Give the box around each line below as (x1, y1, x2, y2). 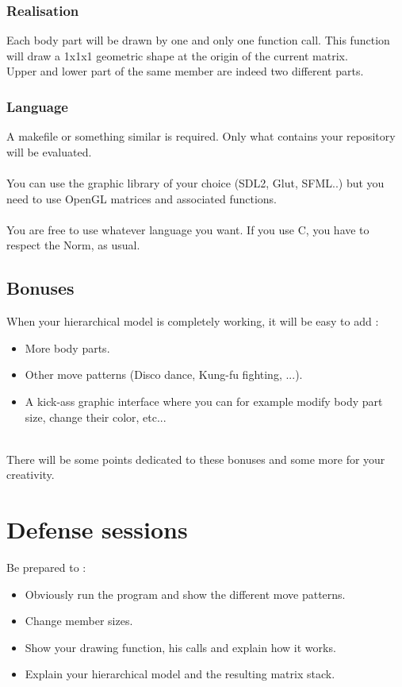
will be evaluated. (6, 143, 92, 160)
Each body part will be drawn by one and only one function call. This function (6, 32, 390, 48)
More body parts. (25, 339, 110, 356)
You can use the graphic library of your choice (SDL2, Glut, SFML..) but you (6, 175, 385, 191)
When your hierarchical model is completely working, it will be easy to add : (6, 313, 379, 330)
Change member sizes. (25, 612, 133, 629)
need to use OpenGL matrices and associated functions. (6, 190, 277, 206)
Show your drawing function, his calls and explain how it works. (25, 639, 336, 655)
